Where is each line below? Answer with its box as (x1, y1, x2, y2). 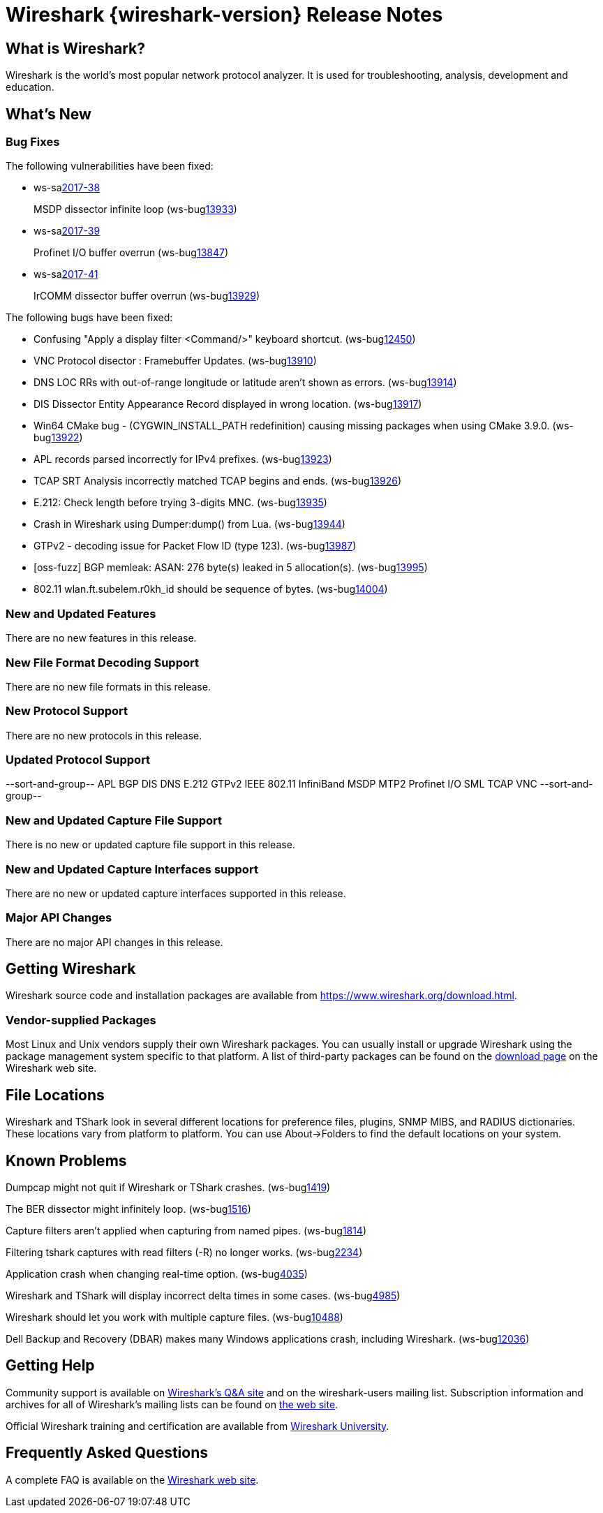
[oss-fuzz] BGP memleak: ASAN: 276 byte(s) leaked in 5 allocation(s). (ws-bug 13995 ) (33, 561, 428, 574)
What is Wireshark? (6, 39, 146, 57)
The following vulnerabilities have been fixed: (6, 160, 214, 172)
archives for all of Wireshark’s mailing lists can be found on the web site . (6, 1398, 338, 1410)
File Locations (6, 1086, 105, 1104)
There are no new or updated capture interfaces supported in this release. (6, 887, 346, 899)
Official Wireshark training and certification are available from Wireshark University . (6, 1419, 389, 1432)
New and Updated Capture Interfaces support (6, 862, 258, 876)
